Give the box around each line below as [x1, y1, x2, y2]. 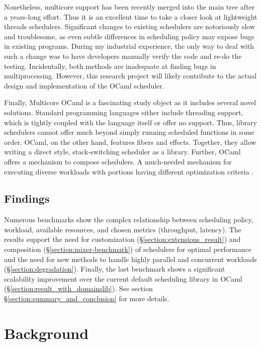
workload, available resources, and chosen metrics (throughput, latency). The [4, 224, 241, 234]
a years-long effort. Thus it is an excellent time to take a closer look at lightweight [4, 11, 257, 22]
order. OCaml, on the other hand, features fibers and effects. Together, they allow [4, 136, 256, 147]
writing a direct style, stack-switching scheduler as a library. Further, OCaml [4, 146, 241, 157]
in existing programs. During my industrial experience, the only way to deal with [4, 41, 254, 51]
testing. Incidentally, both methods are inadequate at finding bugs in [4, 60, 216, 71]
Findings [4, 191, 50, 206]
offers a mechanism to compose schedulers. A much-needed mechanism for [4, 156, 232, 166]
